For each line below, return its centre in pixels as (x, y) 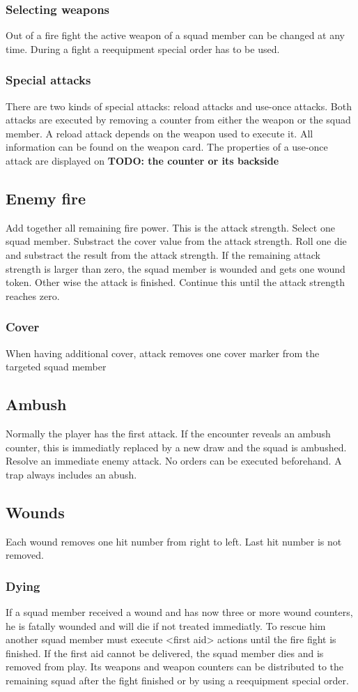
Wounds (35, 512)
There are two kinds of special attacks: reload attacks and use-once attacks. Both (179, 106)
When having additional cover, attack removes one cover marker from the (163, 353)
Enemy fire (46, 198)
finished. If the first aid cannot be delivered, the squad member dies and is (165, 653)
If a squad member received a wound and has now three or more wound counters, (179, 611)
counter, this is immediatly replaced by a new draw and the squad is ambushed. (176, 447)
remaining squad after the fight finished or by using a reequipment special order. (177, 680)
